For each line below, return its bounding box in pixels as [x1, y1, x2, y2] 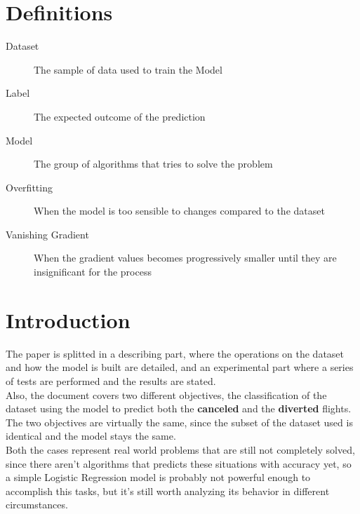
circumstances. [6, 497, 68, 512]
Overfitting [6, 180, 53, 194]
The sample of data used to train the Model [34, 62, 222, 76]
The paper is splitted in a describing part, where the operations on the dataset [6, 346, 345, 360]
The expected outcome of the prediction [34, 109, 206, 123]
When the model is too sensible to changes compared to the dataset [34, 203, 325, 218]
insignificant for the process [34, 264, 152, 279]
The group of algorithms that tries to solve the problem [34, 156, 273, 171]
